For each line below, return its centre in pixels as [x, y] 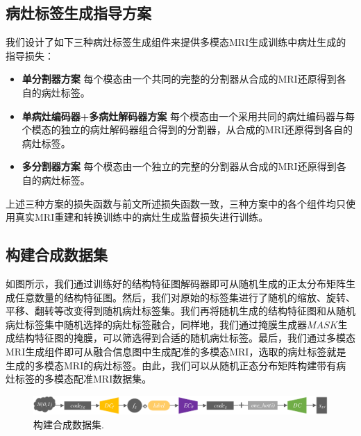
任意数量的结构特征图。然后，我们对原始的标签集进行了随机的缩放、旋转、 [185, 297]
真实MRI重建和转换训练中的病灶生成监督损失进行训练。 [142, 217]
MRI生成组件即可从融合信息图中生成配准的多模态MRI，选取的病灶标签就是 [176, 351]
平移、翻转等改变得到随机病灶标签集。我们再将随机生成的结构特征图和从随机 [180, 311]
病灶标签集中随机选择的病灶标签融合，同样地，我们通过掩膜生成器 [156, 324]
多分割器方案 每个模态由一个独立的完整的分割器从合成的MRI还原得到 [179, 166]
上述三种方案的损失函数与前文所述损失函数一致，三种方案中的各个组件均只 [176, 203]
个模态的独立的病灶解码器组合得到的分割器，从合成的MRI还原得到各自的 [187, 129]
